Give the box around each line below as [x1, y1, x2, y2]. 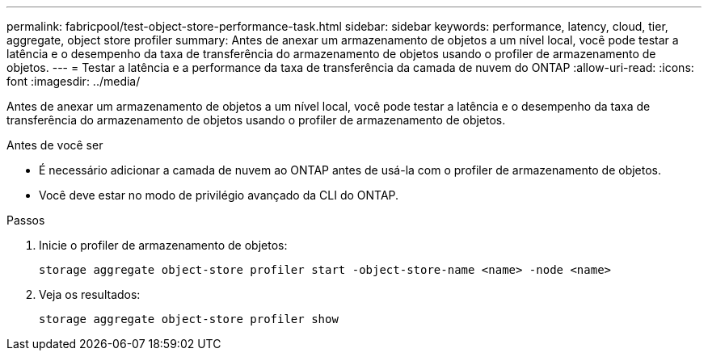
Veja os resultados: [39, 288, 141, 301]
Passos [6, 213, 45, 227]
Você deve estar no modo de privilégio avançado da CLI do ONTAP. [39, 188, 399, 202]
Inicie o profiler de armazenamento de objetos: [39, 238, 288, 252]
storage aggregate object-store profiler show [39, 313, 339, 325]
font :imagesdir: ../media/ [6, 74, 141, 88]
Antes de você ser [6, 138, 103, 152]
